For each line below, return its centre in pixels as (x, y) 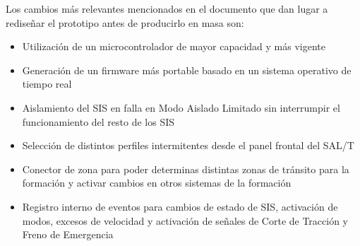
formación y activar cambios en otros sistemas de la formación (157, 183)
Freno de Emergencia (68, 234)
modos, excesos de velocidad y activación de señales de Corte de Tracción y (185, 220)
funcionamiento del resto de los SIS (98, 121)
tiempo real (47, 84)
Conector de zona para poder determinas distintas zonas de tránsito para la (186, 169)
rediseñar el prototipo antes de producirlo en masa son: (125, 22)
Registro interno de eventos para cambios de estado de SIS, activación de (180, 206)
